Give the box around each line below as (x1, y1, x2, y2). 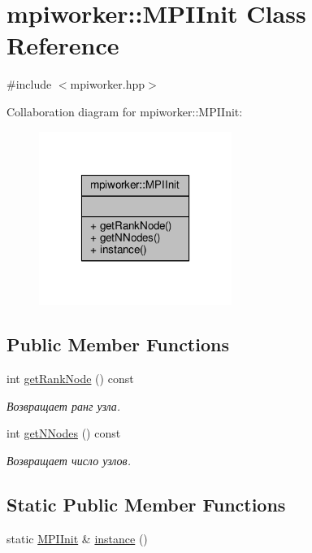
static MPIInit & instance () (6, 529, 148, 546)
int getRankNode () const (6, 369, 134, 386)
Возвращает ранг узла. (6, 397, 121, 414)
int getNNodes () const (6, 425, 121, 442)
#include (6, 76, 52, 93)
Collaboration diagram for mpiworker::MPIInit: (6, 102, 243, 120)
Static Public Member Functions (6, 491, 286, 516)
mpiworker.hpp (70, 76, 145, 93)
